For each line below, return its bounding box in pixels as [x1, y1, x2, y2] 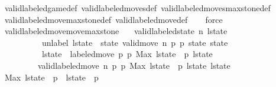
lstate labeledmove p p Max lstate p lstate [41, 48, 213, 60]
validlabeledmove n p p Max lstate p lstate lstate [37, 59, 230, 71]
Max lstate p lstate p [4, 71, 99, 83]
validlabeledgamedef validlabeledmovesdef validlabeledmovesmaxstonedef [4, 2, 271, 14]
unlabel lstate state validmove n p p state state [41, 36, 228, 48]
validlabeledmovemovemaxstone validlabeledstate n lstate [4, 25, 228, 37]
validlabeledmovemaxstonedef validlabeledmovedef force [4, 13, 223, 25]
